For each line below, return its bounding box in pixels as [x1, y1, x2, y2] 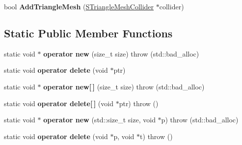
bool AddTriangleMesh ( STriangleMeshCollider [4, 1, 154, 11]
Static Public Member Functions [4, 25, 173, 40]
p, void [113, 131, 134, 141]
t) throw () [140, 131, 173, 141]
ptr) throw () [119, 98, 159, 108]
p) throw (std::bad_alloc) [161, 115, 239, 125]
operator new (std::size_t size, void [43, 115, 156, 125]
